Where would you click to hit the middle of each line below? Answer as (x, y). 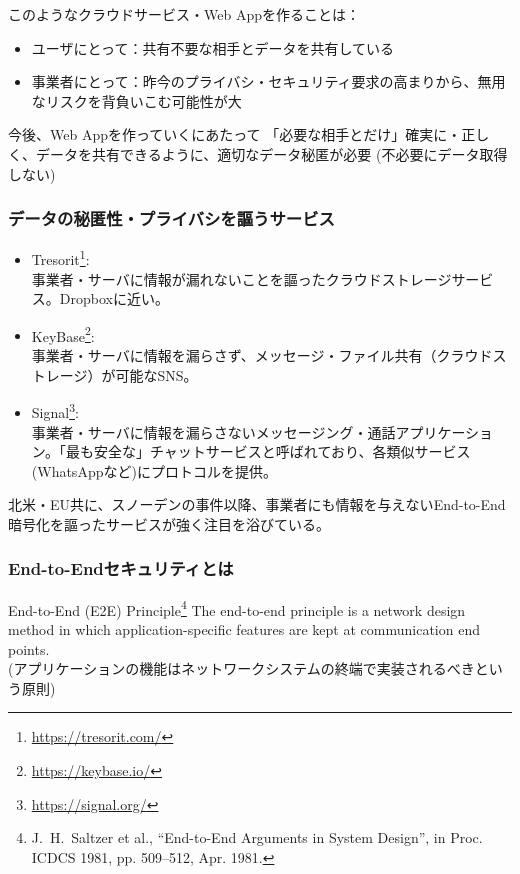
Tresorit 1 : (60, 258)
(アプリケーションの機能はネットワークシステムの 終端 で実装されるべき (241, 668)
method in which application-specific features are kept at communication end (244, 628)
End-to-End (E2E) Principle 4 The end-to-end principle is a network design (237, 608)
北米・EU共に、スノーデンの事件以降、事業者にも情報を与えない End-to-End (257, 504)
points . (29, 648)
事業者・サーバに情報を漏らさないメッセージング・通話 (213, 431)
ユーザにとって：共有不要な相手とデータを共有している (212, 47)
